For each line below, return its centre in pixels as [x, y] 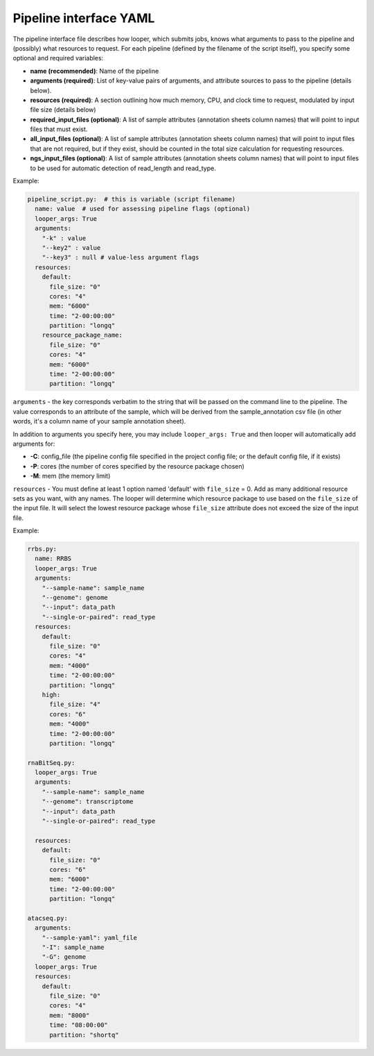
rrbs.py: [42, 549]
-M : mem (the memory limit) [70, 476]
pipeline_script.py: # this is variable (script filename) [132, 199]
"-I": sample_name [73, 947]
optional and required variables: [58, 58]
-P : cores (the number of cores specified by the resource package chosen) [137, 466]
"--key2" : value [71, 248]
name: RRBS [53, 559]
